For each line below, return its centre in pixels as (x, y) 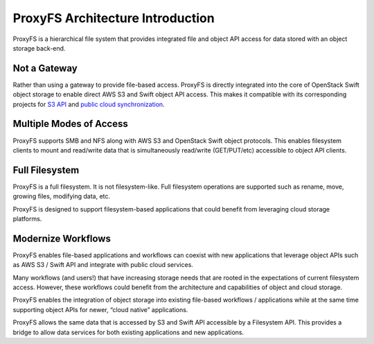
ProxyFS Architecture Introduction (114, 18)
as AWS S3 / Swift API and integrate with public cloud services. (103, 265)
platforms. (27, 219)
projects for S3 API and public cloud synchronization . (89, 104)
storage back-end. (39, 48)
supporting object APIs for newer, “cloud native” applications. (100, 309)
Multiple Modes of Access (70, 124)
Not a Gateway (45, 68)
